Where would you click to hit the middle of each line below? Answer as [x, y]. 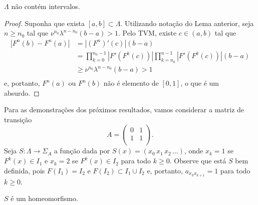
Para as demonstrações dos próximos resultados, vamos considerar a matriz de [124, 110]
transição [18, 119]
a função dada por [82, 151]
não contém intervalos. [46, 6]
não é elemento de [131, 83]
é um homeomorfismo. [44, 198]
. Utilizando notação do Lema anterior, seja [187, 23]
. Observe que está [198, 161]
